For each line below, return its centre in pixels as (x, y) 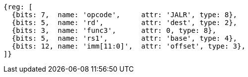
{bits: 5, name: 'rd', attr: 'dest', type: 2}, (124, 23)
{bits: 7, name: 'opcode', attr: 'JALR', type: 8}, (124, 15)
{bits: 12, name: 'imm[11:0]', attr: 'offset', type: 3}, (128, 46)
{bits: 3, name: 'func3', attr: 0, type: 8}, (114, 30)
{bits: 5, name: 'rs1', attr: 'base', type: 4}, (124, 38)
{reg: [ (18, 7)
